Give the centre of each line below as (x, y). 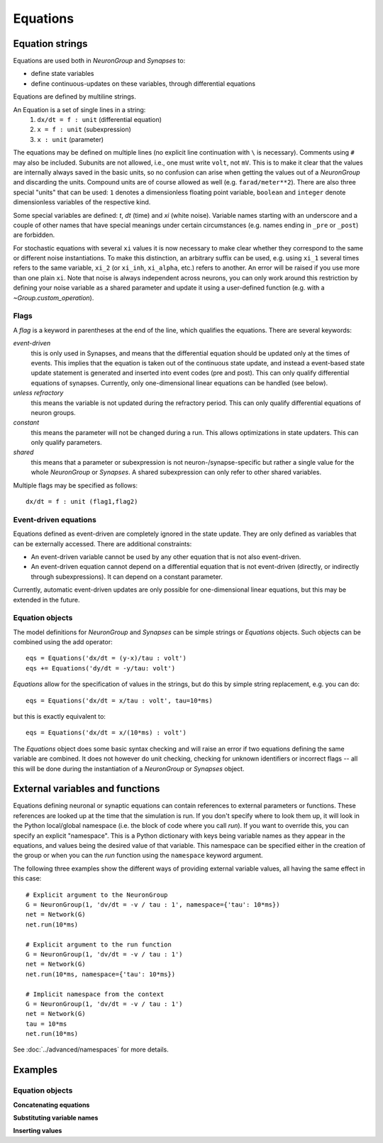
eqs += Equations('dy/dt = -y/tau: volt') (101, 668)
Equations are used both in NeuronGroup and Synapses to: (99, 61)
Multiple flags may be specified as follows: (76, 485)
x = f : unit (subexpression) (84, 129)
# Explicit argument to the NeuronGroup (97, 895)
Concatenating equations (51, 1105)
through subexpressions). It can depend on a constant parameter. (127, 576)
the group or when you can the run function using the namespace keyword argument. (138, 856)
